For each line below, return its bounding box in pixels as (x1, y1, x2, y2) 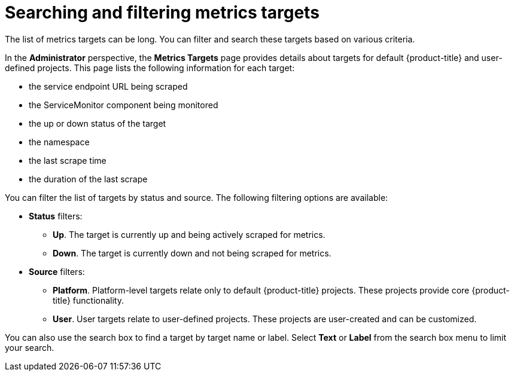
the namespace (29, 136, 90, 147)
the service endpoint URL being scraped (29, 81, 188, 91)
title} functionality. (53, 295, 124, 305)
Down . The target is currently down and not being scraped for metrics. (53, 247, 331, 258)
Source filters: (29, 266, 85, 277)
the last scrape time (29, 155, 107, 166)
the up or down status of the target (29, 118, 166, 129)
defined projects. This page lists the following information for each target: (5, 62, 295, 73)
